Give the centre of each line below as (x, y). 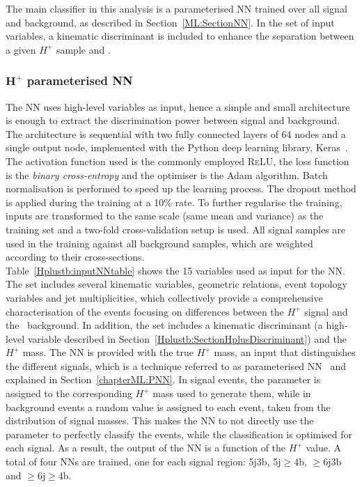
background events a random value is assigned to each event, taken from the (168, 407)
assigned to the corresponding (69, 393)
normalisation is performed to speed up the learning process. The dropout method (181, 188)
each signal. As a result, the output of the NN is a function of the (146, 448)
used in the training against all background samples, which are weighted (159, 243)
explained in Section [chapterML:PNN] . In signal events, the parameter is (163, 379)
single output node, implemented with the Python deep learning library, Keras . (177, 147)
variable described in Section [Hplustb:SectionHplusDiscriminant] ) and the (187, 338)
